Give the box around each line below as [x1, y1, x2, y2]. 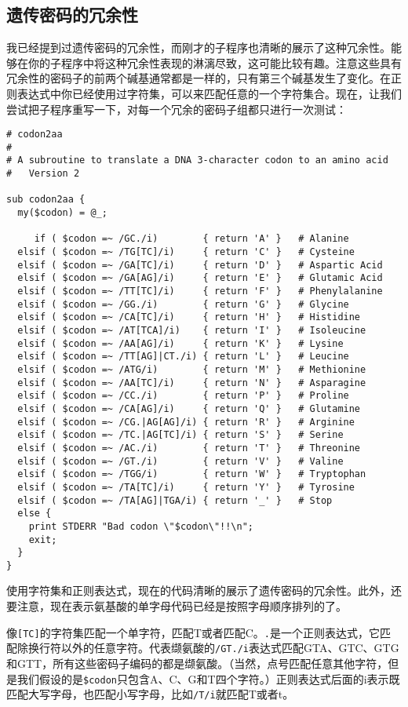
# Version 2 [6, 168, 80, 180]
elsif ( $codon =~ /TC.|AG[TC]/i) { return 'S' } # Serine [17, 429, 344, 441]
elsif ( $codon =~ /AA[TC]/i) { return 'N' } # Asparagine [17, 377, 366, 388]
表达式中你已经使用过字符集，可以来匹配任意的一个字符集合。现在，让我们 [16, 85, 402, 101]
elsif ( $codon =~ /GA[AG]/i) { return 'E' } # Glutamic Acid [17, 272, 383, 284]
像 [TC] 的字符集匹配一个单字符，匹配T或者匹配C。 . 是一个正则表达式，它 [6, 624, 381, 640]
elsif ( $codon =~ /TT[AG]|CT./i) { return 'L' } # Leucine [17, 351, 349, 363]
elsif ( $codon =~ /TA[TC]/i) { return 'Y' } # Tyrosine [17, 481, 355, 493]
